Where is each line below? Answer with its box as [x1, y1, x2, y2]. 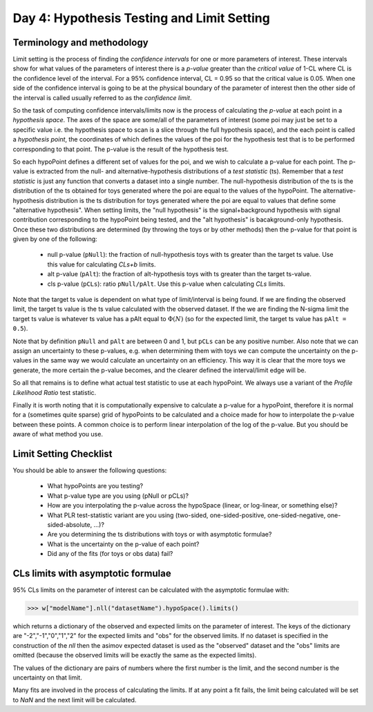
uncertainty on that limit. [12, 673, 82, 682]
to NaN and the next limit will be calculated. [12, 695, 137, 704]
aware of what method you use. [12, 430, 104, 439]
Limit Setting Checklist [12, 448, 113, 459]
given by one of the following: [12, 235, 98, 243]
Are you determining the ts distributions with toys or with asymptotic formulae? [47, 530, 272, 539]
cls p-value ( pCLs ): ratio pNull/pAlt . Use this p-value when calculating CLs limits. [47, 280, 286, 288]
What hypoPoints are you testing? [47, 482, 144, 490]
